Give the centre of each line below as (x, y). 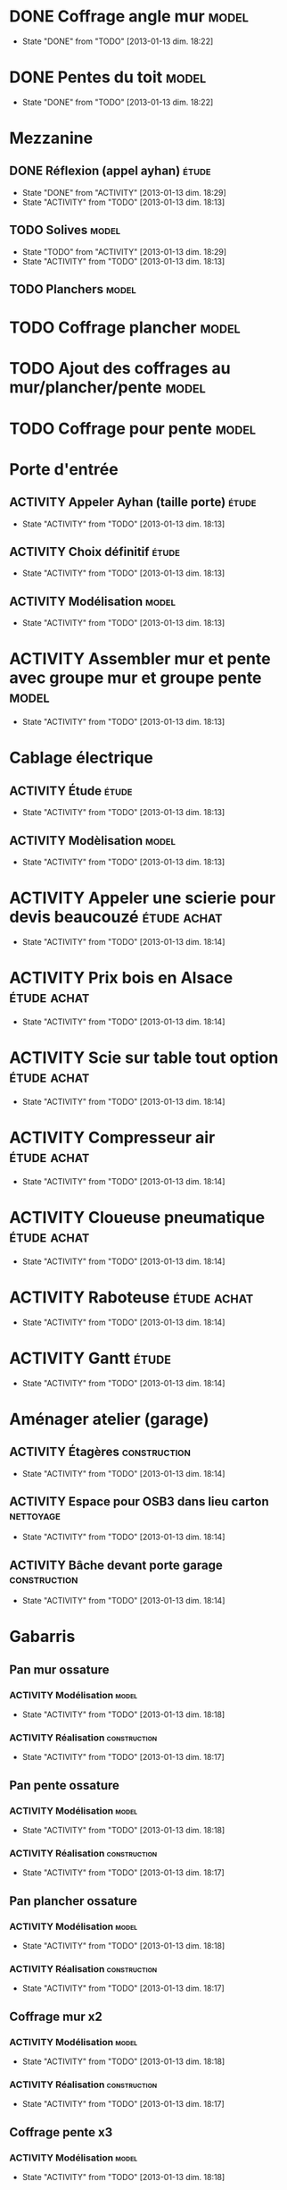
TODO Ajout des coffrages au (120, 369)
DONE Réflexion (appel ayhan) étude (110, 171)
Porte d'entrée (64, 469)
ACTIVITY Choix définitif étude (95, 552)
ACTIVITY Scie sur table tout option (144, 1058)
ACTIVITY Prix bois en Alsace (121, 978)
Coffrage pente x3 (61, 2132)
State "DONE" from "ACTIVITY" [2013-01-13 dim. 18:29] (124, 192)
